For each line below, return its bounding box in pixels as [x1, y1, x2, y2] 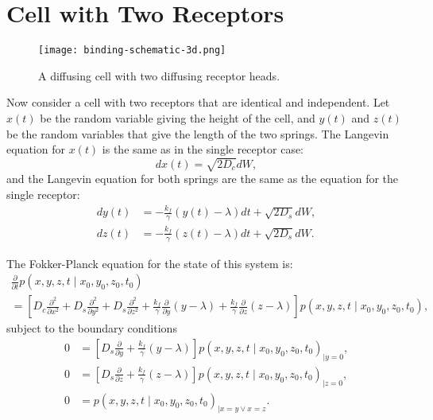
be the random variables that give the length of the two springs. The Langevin [6, 125, 389, 142]
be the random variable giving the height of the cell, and [40, 109, 315, 126]
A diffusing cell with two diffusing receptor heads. [38, 67, 280, 84]
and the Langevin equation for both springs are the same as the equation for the [6, 170, 399, 187]
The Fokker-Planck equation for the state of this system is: [6, 255, 293, 271]
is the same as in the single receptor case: [102, 141, 304, 157]
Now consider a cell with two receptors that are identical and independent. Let [6, 94, 390, 111]
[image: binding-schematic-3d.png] [38, 45, 226, 56]
